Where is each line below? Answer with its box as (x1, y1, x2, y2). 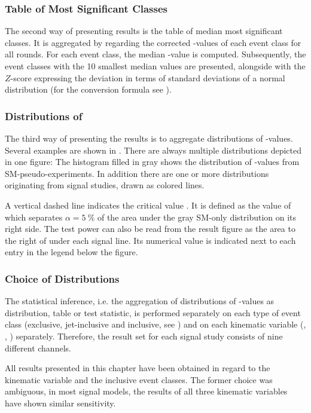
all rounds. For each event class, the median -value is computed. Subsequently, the (5, 48, 306, 60)
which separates (5, 210, 63, 223)
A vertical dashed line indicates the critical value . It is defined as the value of (5, 198, 291, 211)
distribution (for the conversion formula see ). (5, 83, 172, 96)
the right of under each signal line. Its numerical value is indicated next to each (5, 234, 296, 246)
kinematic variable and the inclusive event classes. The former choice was (5, 373, 273, 386)
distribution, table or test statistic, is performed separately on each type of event (5, 306, 301, 319)
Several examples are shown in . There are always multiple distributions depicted (5, 143, 302, 156)
